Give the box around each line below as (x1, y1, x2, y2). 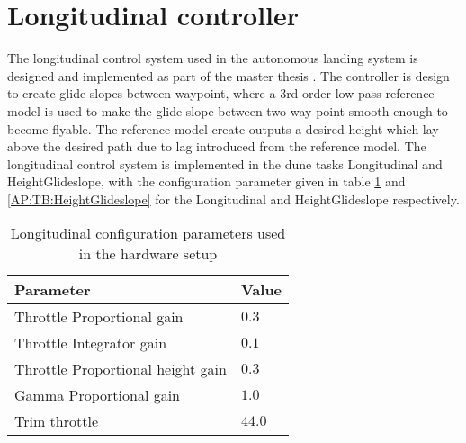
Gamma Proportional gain (14, 384, 181, 406)
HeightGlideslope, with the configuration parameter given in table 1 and (7, 172, 406, 191)
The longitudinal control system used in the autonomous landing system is (7, 49, 418, 68)
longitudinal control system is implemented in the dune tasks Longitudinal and (7, 154, 443, 173)
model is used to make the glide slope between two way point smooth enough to (7, 101, 448, 120)
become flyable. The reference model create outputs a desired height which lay (7, 119, 439, 138)
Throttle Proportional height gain (14, 358, 227, 380)
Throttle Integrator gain (14, 332, 167, 354)
